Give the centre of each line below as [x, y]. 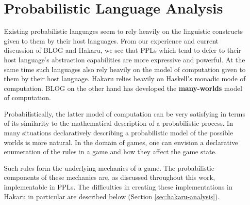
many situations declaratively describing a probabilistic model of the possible [118, 133]
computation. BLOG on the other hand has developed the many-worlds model [123, 88]
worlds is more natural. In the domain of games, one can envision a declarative [121, 142]
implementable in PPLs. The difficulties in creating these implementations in [118, 187]
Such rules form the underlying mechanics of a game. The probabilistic [109, 168]
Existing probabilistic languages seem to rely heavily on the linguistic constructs [124, 31]
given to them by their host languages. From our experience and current [111, 40]
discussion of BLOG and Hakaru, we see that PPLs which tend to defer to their [123, 50]
